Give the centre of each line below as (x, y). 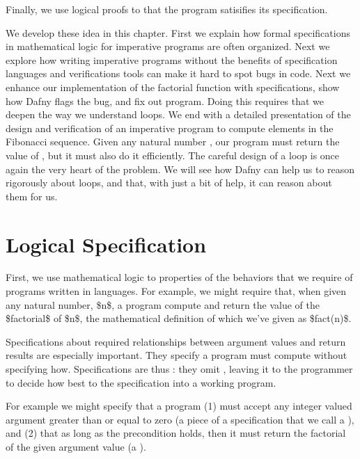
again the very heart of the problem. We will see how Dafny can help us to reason (180, 169)
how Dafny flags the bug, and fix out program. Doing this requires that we (165, 100)
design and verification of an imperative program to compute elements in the (170, 128)
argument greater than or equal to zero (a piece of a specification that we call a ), (180, 419)
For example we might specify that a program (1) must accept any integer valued (179, 406)
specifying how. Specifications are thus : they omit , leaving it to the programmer (179, 369)
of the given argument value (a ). (76, 446)
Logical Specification (106, 244)
